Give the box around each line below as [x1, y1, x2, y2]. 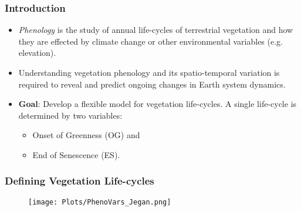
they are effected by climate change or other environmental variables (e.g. [18, 35, 283, 47]
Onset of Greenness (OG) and [32, 129, 140, 141]
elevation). [18, 46, 56, 59]
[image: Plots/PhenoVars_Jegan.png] [28, 197, 171, 206]
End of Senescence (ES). [32, 148, 120, 160]
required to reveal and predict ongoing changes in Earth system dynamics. [18, 78, 286, 90]
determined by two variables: [18, 109, 123, 121]
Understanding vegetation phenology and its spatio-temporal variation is [18, 66, 280, 78]
